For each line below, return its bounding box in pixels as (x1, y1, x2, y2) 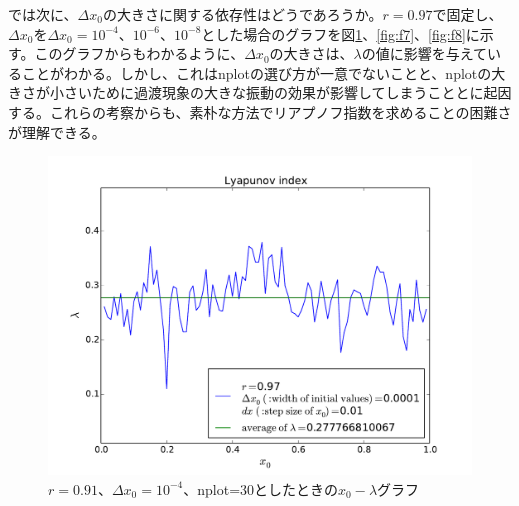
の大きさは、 (269, 43, 354, 64)
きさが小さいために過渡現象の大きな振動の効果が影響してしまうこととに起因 (8, 82, 512, 103)
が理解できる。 (8, 121, 106, 142)
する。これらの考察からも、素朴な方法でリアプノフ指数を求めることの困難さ (8, 101, 512, 122)
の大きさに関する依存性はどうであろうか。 (102, 4, 383, 24)
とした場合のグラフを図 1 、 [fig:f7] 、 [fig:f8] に (201, 23, 480, 44)
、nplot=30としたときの (183, 478, 339, 499)
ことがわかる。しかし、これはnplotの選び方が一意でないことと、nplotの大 (21, 62, 506, 83)
